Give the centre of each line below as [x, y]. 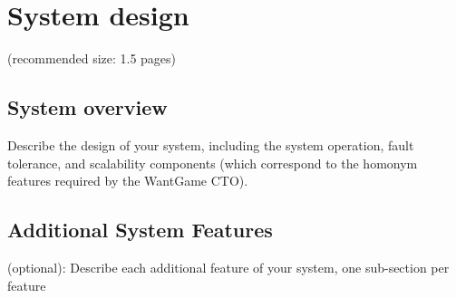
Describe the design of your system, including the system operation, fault [211, 144]
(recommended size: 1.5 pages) [92, 58]
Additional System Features [140, 230]
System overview [87, 107]
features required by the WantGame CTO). [128, 181]
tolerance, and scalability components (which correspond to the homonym [213, 163]
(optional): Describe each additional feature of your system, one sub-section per [228, 267]
